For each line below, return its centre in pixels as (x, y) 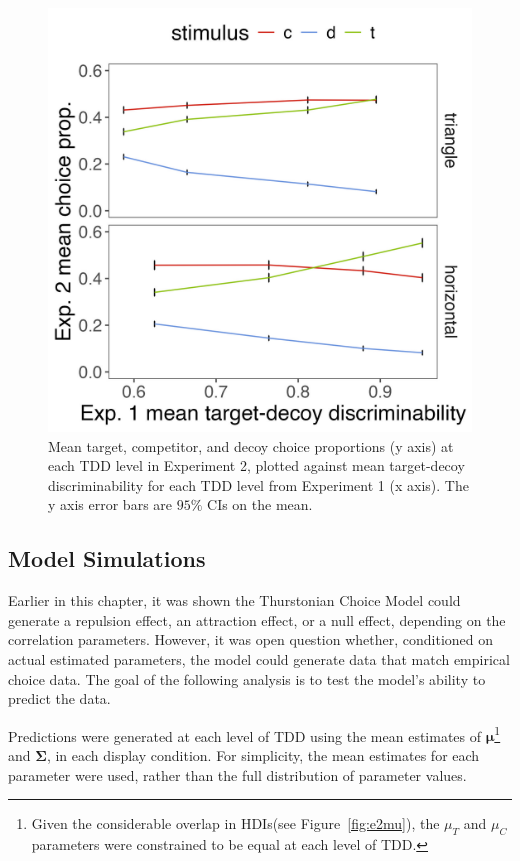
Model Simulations (107, 558)
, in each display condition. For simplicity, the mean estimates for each (263, 754)
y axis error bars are (110, 504)
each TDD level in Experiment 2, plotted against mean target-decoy (256, 465)
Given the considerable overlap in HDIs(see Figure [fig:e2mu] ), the (235, 823)
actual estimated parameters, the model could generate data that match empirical (259, 658)
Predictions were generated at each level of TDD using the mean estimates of (245, 735)
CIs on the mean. (260, 504)
